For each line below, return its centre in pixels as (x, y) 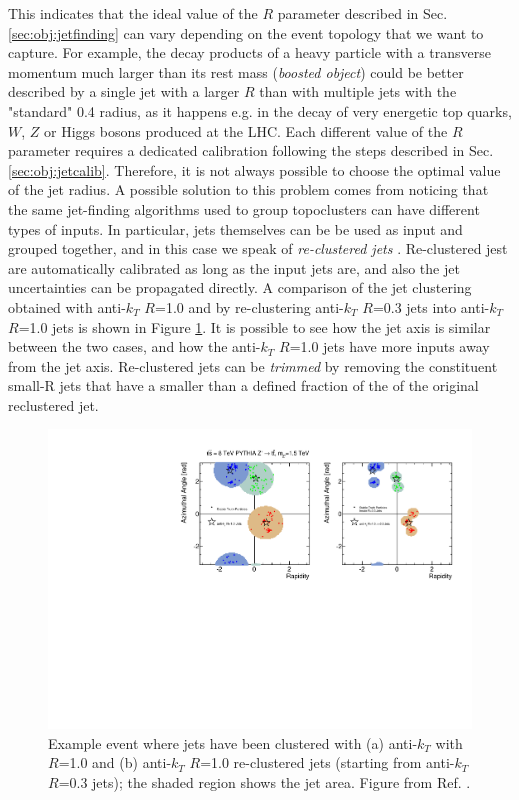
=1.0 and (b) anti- (115, 762)
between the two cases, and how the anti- (134, 346)
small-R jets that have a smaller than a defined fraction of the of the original (243, 385)
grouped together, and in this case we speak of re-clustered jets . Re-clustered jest (258, 248)
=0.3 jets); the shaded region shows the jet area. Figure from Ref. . (264, 781)
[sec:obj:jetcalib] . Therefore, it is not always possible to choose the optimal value (254, 169)
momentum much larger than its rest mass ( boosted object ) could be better (236, 71)
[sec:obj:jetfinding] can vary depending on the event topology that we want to (246, 32)
